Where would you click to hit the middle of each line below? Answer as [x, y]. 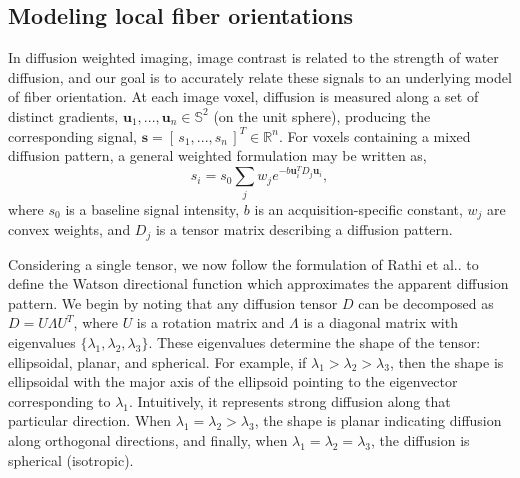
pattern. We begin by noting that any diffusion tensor [173, 302]
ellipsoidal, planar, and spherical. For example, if [157, 361]
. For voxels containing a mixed [374, 135]
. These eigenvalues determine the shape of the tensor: [314, 342]
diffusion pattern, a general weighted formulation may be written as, [217, 155]
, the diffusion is [420, 440]
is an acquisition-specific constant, [358, 208]
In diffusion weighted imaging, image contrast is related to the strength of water [253, 57]
